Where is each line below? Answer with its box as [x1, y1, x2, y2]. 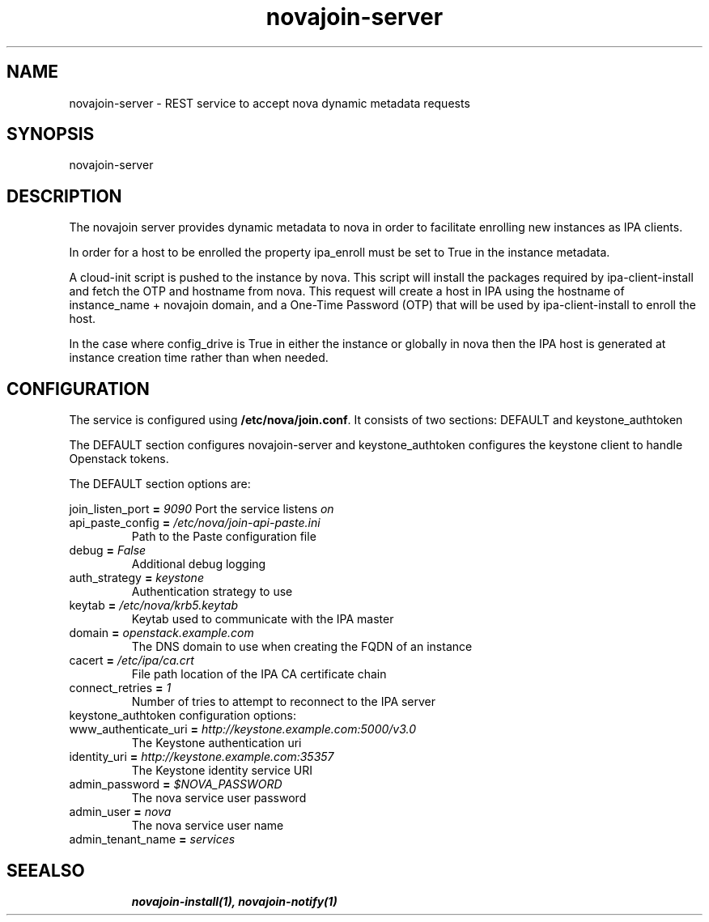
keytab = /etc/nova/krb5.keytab [69, 598, 239, 613]
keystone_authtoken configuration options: [69, 708, 296, 723]
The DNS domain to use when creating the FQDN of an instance [131, 639, 473, 654]
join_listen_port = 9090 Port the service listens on [69, 502, 334, 516]
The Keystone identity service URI [131, 763, 313, 778]
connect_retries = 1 [69, 681, 172, 695]
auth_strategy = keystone [69, 571, 204, 585]
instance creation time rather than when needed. [69, 351, 329, 365]
